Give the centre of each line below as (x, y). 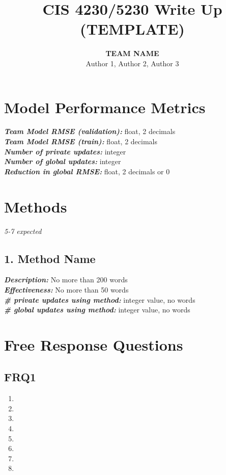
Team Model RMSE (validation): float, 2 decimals (90, 131)
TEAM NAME (132, 53)
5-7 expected (23, 231)
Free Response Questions (94, 344)
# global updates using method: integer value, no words (97, 310)
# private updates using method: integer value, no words (100, 299)
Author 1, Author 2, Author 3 (132, 63)
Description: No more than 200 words (66, 280)
